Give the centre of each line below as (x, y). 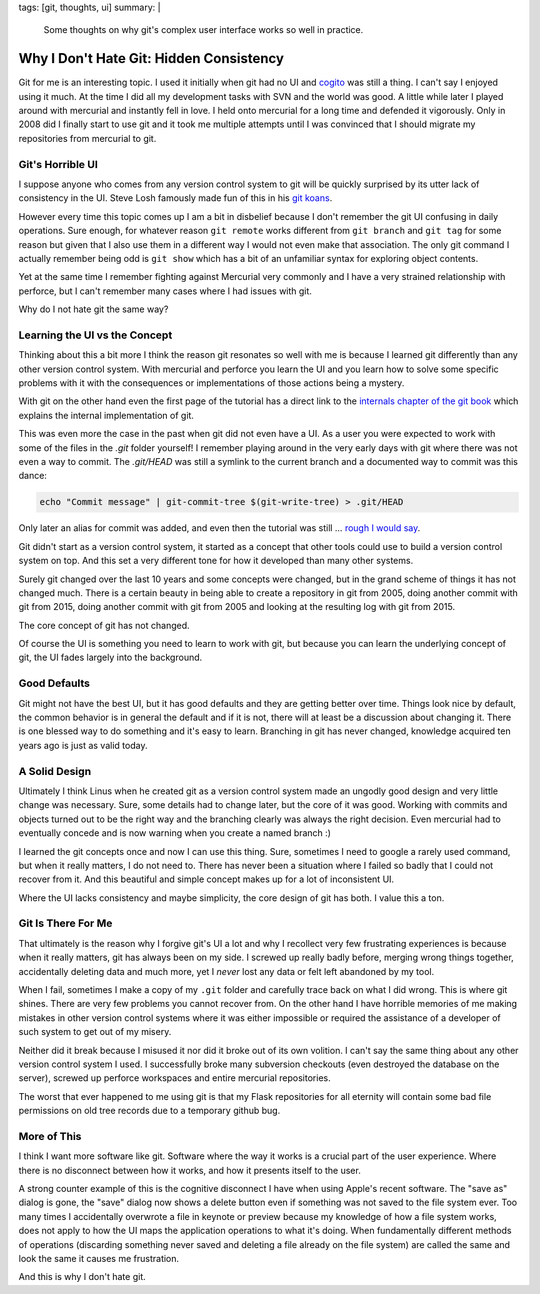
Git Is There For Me (65, 923)
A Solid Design (55, 771)
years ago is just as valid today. (83, 745)
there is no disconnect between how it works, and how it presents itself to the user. (190, 1170)
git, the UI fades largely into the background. (110, 657)
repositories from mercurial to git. (87, 138)
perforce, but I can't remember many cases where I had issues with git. (165, 291)
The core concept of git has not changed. (104, 625)
